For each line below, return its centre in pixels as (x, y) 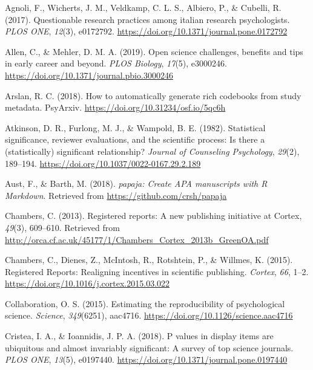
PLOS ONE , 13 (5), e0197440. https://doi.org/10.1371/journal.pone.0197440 (146, 359)
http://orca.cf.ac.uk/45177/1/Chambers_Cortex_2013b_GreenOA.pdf (137, 239)
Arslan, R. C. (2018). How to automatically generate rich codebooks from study (153, 95)
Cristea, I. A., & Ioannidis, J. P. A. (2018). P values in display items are (139, 336)
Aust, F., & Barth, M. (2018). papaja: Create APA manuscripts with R (136, 183)
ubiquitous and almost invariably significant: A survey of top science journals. (149, 347)
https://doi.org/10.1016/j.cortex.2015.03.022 (87, 283)
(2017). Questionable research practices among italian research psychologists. (147, 19)
